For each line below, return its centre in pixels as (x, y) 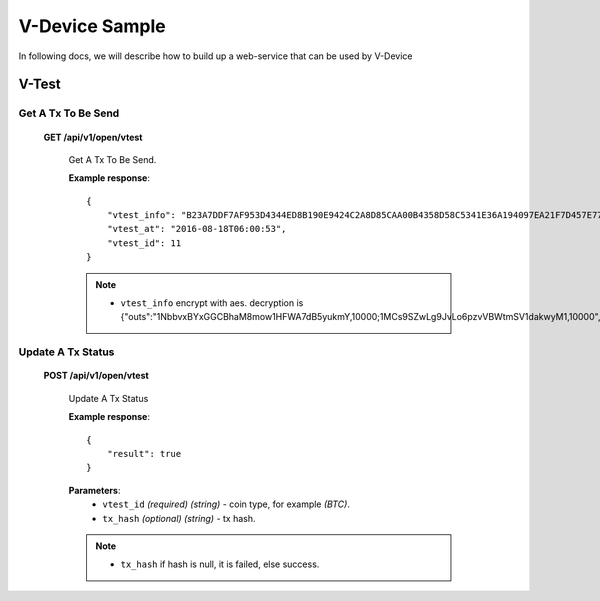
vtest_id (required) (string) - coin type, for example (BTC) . (226, 504)
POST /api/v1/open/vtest (96, 376)
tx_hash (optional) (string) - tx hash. (179, 518)
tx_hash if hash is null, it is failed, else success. (220, 564)
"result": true (144, 453)
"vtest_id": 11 (144, 243)
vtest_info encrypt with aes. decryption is (212, 303)
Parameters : (94, 490)
